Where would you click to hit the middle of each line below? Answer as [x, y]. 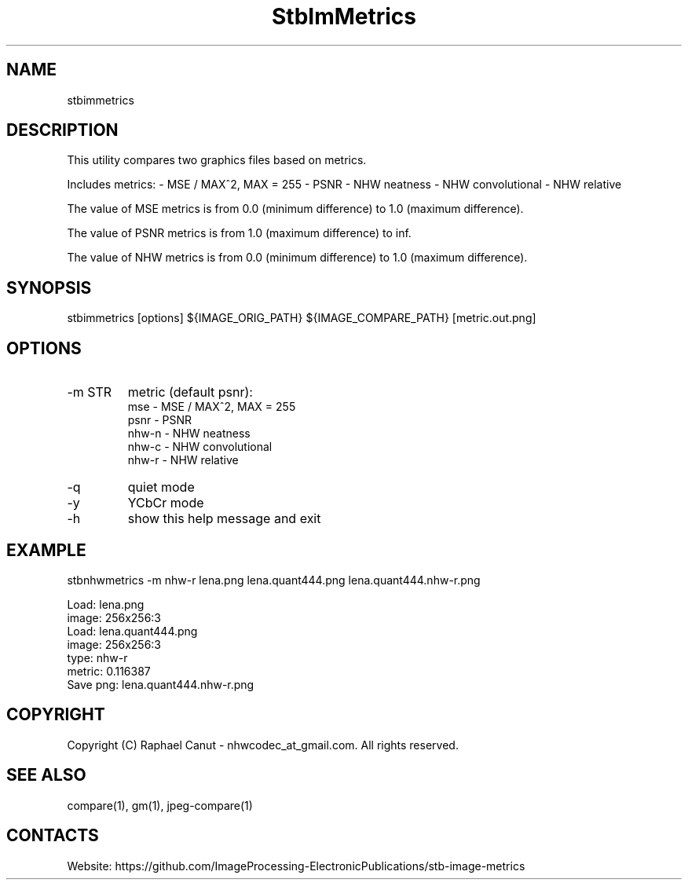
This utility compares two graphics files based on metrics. [217, 160]
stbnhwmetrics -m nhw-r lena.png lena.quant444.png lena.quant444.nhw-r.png [274, 580]
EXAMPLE [46, 550]
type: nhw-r [97, 657]
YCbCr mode [166, 503]
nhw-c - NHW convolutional [200, 447]
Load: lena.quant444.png [132, 631]
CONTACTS [53, 836]
